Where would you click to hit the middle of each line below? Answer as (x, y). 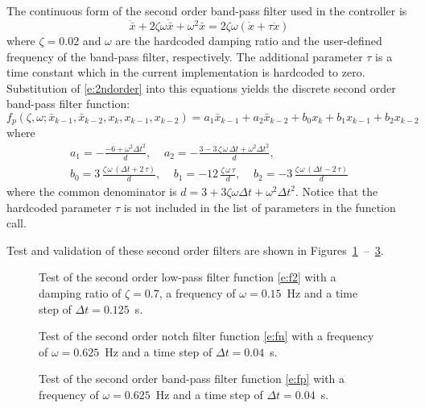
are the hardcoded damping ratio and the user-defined (249, 41)
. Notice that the (336, 191)
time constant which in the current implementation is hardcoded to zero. (186, 72)
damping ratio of (80, 292)
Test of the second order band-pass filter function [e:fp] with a (192, 379)
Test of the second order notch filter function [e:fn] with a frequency (206, 336)
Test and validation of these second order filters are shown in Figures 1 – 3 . (195, 250)
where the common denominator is (92, 191)
